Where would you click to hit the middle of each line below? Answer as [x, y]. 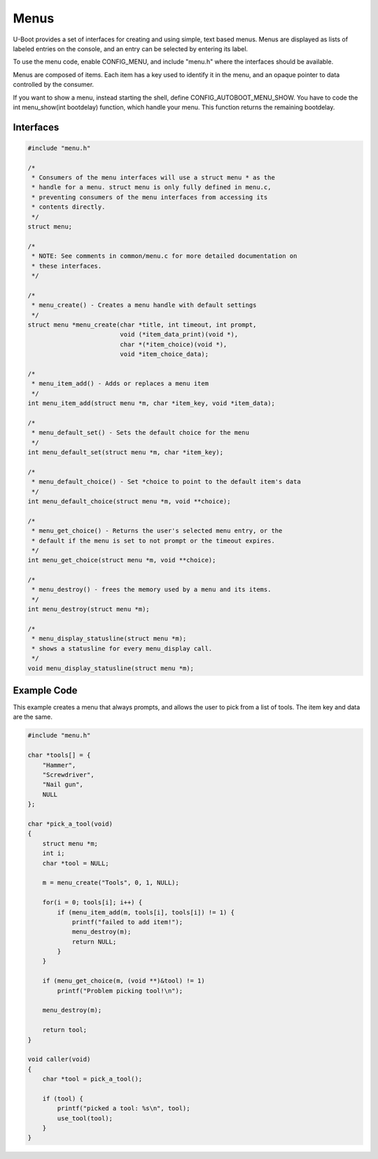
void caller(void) [59, 1059]
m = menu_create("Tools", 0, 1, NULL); [111, 883]
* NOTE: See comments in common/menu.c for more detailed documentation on [164, 256]
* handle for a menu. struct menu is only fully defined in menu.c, [152, 187]
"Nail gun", [63, 785]
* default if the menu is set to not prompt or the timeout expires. [154, 541]
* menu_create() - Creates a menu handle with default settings [144, 305]
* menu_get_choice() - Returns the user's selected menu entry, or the [157, 531]
